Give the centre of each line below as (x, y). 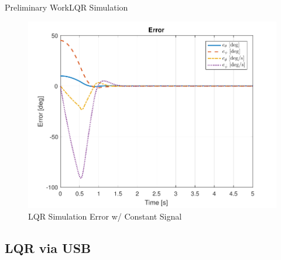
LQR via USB (48, 247)
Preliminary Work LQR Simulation (66, 7)
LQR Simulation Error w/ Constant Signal (105, 216)
